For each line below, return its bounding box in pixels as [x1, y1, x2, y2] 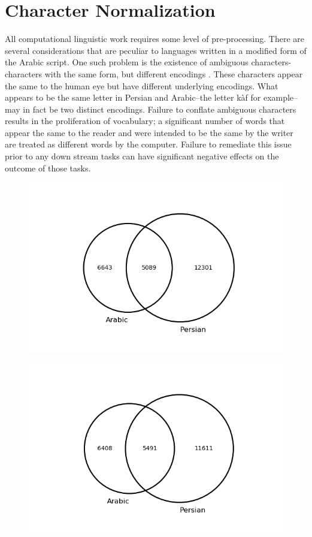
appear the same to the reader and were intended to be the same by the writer [5, 126, 293, 138]
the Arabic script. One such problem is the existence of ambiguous [5, 56, 249, 68]
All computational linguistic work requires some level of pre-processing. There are [5, 32, 304, 45]
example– [263, 91, 298, 104]
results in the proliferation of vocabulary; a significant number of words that [5, 114, 285, 127]
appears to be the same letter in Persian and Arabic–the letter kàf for [5, 91, 261, 104]
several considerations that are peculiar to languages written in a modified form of [5, 44, 307, 56]
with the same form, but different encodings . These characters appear [44, 67, 303, 80]
